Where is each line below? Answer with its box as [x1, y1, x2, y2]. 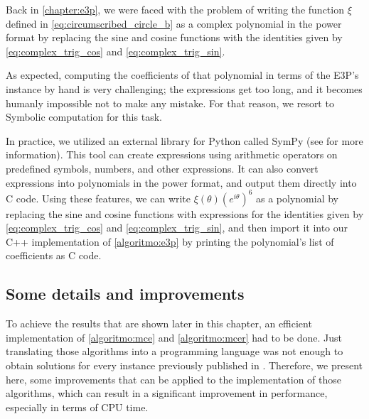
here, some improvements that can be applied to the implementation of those [6, 371, 341, 386]
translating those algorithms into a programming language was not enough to [6, 344, 343, 359]
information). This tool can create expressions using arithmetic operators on [6, 147, 338, 162]
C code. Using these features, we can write [6, 190, 191, 205]
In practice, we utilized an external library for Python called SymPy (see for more [6, 133, 363, 148]
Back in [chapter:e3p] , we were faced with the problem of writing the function [6, 2, 344, 16]
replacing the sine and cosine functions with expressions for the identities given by [6, 206, 364, 221]
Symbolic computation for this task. [6, 109, 162, 124]
